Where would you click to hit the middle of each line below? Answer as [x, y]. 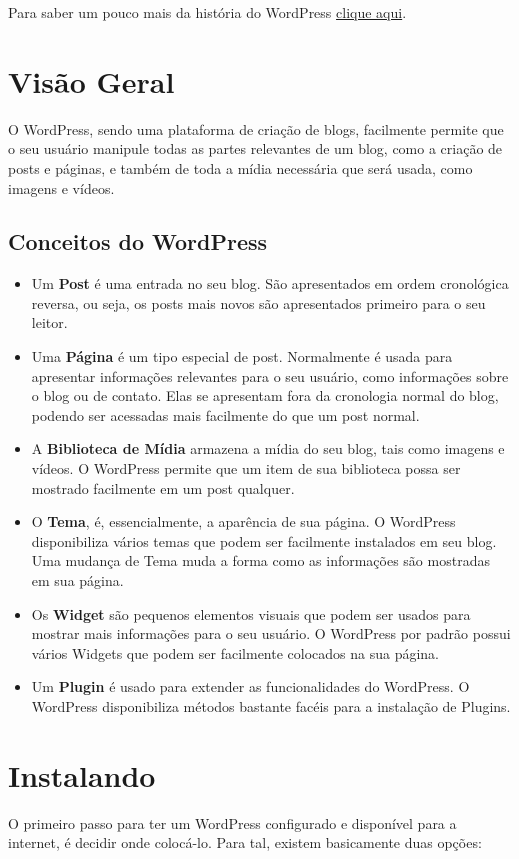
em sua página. [77, 580]
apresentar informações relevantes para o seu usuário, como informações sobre [270, 375]
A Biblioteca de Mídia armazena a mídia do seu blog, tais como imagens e [268, 448]
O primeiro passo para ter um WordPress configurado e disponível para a [232, 822]
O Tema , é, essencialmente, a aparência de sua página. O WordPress [243, 521]
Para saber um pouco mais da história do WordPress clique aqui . [207, 12]
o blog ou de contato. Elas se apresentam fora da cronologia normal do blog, [265, 395]
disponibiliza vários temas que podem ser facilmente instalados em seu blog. [264, 540]
